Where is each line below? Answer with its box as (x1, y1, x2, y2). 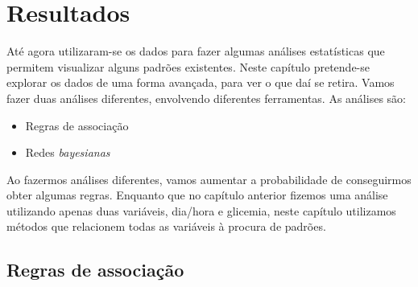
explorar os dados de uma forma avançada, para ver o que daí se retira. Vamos (6, 74, 395, 91)
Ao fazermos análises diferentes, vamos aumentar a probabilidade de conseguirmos (6, 170, 412, 187)
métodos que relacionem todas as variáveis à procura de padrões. (6, 218, 326, 235)
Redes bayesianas (25, 144, 110, 161)
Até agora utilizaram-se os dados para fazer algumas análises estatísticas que (6, 43, 385, 59)
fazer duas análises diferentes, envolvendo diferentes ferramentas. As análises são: (6, 89, 406, 106)
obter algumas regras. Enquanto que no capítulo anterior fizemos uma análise (6, 187, 388, 203)
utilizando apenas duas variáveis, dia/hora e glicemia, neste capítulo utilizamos (6, 202, 396, 219)
